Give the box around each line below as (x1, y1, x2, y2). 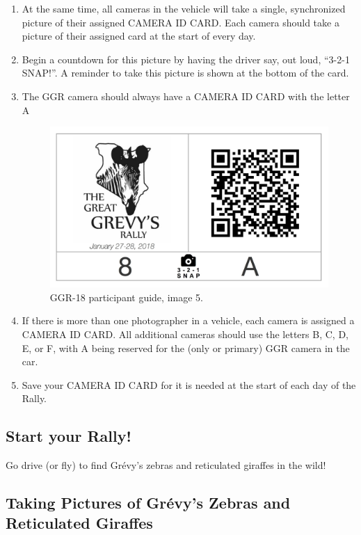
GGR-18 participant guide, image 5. (49, 289, 203, 304)
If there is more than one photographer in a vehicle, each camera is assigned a (22, 313, 355, 328)
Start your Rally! (6, 425, 131, 447)
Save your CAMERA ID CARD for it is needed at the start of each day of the (22, 377, 356, 392)
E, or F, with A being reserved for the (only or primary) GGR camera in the (22, 340, 350, 355)
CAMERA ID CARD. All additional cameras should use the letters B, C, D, (22, 326, 348, 341)
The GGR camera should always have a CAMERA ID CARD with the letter (22, 88, 350, 103)
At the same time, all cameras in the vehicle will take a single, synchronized (22, 1, 346, 15)
